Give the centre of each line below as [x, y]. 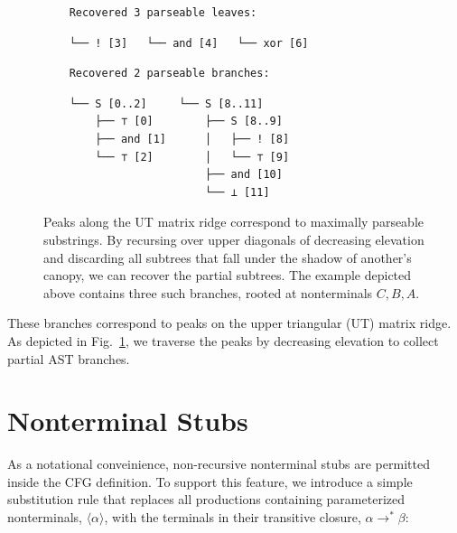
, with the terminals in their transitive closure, [233, 517]
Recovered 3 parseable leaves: [163, 13]
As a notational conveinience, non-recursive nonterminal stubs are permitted [219, 464]
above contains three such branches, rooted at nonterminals [208, 292]
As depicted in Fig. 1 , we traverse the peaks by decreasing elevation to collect [223, 340]
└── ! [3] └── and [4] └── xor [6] [189, 43]
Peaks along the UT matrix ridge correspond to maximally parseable [234, 222]
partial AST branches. [69, 358]
